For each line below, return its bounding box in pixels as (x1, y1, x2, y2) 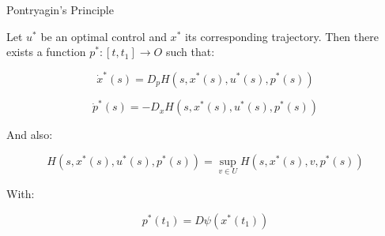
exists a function (6, 43, 86, 60)
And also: (6, 126, 53, 143)
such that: (165, 43, 215, 60)
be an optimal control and (40, 28, 167, 44)
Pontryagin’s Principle (6, 2, 114, 17)
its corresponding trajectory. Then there (184, 28, 379, 44)
